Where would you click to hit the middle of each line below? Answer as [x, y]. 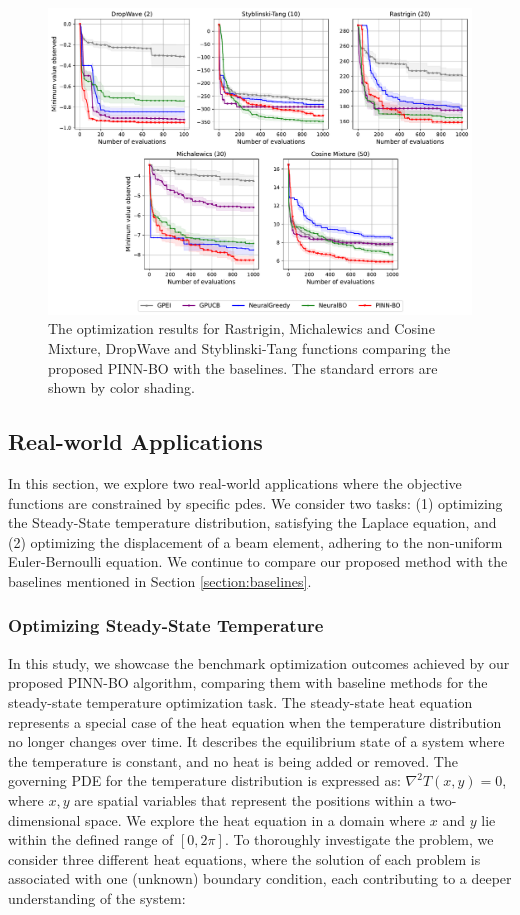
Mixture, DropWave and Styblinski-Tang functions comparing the [249, 348]
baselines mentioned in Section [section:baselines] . [160, 580]
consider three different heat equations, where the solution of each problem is [244, 858]
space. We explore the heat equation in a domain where [255, 819]
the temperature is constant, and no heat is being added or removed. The [233, 760]
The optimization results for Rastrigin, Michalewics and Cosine [241, 328]
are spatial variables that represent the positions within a [250, 799]
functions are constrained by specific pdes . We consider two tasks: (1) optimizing [255, 502]
